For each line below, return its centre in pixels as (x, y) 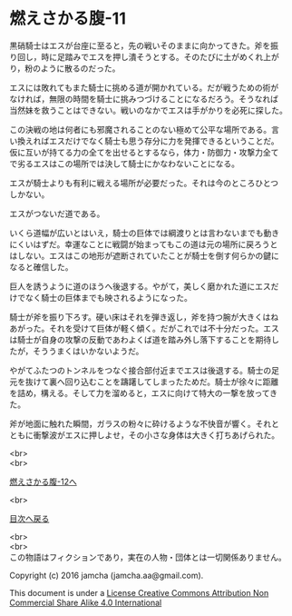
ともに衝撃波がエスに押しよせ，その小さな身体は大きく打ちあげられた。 (144, 435)
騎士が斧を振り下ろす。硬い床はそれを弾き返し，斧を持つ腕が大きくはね (144, 317)
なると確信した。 (41, 267)
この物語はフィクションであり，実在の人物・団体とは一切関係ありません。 (148, 557)
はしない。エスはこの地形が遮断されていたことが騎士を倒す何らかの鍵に (144, 255)
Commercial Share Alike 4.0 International (86, 602)
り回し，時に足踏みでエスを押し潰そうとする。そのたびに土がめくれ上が (144, 56)
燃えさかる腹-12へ (43, 482)
